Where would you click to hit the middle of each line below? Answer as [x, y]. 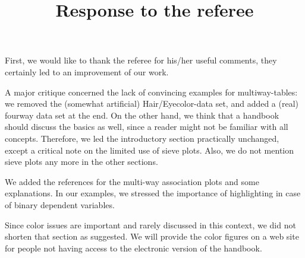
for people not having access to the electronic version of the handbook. [133, 248]
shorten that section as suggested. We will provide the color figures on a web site [152, 236]
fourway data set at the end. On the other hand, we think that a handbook [142, 115]
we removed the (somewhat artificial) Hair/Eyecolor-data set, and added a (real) [152, 103]
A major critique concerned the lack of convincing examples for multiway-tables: [151, 92]
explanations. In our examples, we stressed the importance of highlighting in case [153, 193]
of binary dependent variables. [60, 204]
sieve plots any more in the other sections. [81, 162]
